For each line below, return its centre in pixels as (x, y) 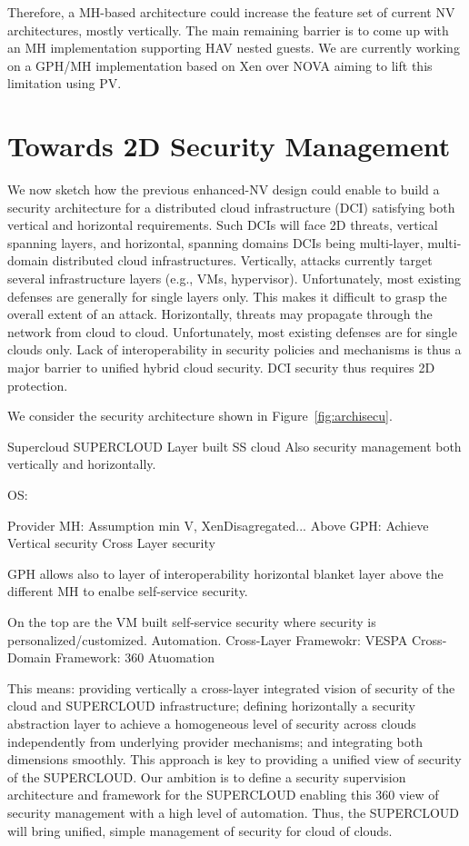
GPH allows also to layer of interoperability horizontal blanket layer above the (225, 573)
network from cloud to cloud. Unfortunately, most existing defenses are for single (232, 331)
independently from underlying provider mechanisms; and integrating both (215, 741)
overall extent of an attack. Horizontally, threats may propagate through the (220, 314)
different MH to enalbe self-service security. (128, 591)
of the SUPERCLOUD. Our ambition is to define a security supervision (207, 776)
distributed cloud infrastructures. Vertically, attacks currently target (242, 260)
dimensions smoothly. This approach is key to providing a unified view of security (234, 759)
